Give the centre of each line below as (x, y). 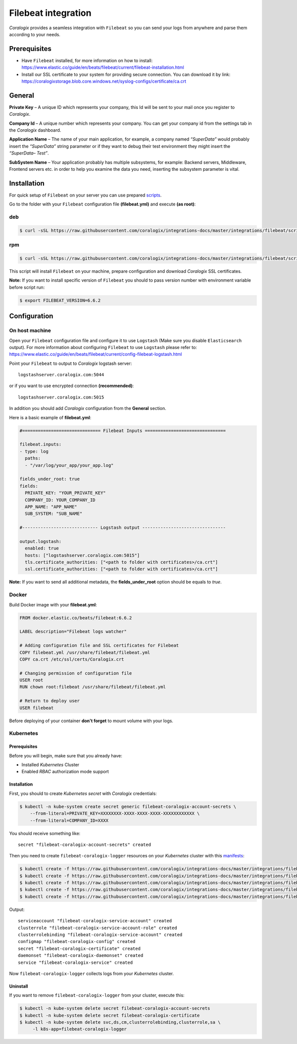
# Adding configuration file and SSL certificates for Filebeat (99, 646)
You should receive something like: (45, 833)
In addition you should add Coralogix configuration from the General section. (88, 408)
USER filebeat (37, 708)
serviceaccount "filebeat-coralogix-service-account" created (95, 921)
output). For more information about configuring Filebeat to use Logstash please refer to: (103, 347)
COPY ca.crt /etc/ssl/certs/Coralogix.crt (72, 659)
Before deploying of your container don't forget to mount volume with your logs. (91, 721)
